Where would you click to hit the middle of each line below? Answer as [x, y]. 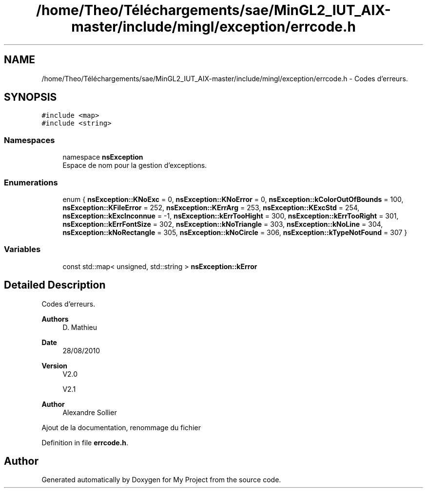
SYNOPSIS [30, 97]
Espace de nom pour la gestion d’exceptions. [135, 165]
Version [54, 365]
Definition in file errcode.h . [85, 442]
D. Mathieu [80, 327]
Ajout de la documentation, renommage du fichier [121, 427]
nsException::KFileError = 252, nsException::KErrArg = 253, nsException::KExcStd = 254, [211, 207]
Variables [22, 249]
